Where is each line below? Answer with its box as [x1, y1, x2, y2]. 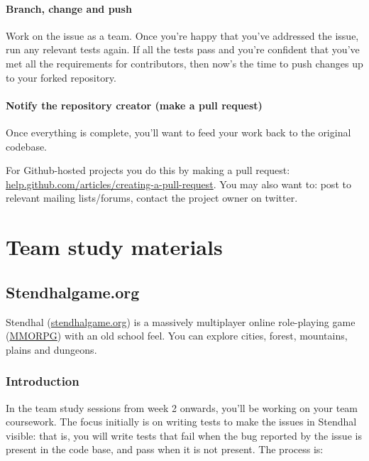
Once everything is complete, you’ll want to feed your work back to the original [6, 124, 351, 139]
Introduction [6, 372, 79, 390]
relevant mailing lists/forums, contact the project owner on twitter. [6, 190, 298, 205]
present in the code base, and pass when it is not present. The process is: [6, 442, 324, 457]
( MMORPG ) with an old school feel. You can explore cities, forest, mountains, [6, 328, 348, 343]
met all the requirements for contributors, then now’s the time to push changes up [6, 55, 363, 70]
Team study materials [6, 232, 223, 261]
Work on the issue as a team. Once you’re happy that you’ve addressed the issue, [6, 28, 359, 43]
